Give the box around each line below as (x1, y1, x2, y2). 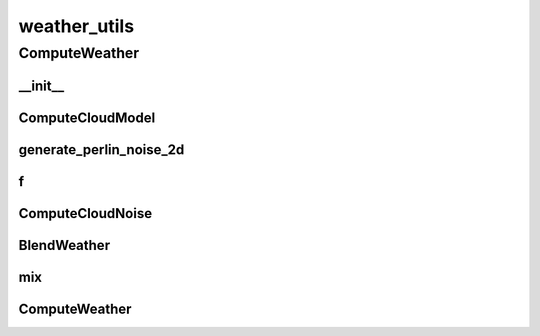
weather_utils (18, 15, 135, 37)
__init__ (18, 77, 65, 94)
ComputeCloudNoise (18, 205, 153, 222)
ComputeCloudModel (18, 109, 156, 126)
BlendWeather (18, 236, 110, 254)
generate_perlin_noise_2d (18, 141, 185, 158)
